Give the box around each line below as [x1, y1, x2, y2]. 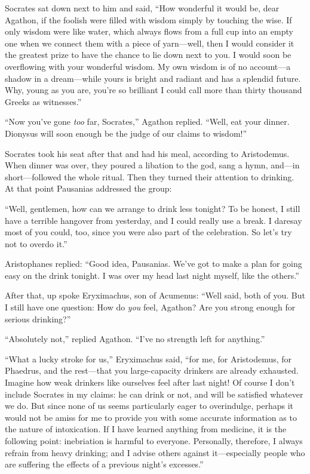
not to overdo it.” [5, 237, 67, 250]
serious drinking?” [5, 312, 71, 325]
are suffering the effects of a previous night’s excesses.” [5, 458, 204, 470]
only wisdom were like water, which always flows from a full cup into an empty [5, 25, 293, 38]
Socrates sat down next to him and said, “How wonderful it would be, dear [5, 2, 280, 14]
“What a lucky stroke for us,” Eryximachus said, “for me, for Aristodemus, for [5, 352, 292, 365]
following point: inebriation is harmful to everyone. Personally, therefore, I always [5, 435, 303, 447]
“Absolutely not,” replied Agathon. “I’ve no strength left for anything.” [5, 333, 265, 345]
